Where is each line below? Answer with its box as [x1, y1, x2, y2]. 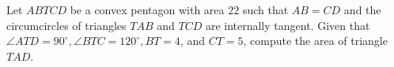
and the [343, 2, 381, 17]
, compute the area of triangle [243, 32, 388, 49]
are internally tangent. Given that [205, 17, 370, 33]
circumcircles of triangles [6, 17, 127, 33]
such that [242, 2, 289, 17]
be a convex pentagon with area [70, 2, 225, 17]
